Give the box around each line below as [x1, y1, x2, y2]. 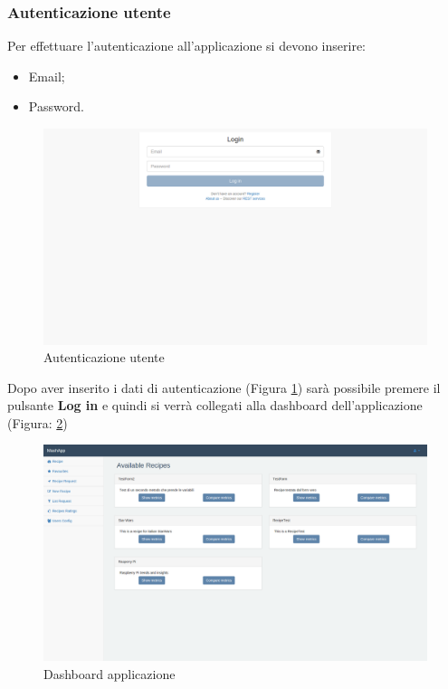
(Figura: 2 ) [7, 413, 68, 432]
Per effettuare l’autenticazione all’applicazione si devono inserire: [7, 36, 367, 55]
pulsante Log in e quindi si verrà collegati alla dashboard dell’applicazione [7, 396, 423, 415]
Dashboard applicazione [43, 664, 176, 683]
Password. [28, 97, 84, 116]
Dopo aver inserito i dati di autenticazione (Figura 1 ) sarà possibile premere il [7, 378, 441, 397]
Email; [28, 66, 65, 85]
